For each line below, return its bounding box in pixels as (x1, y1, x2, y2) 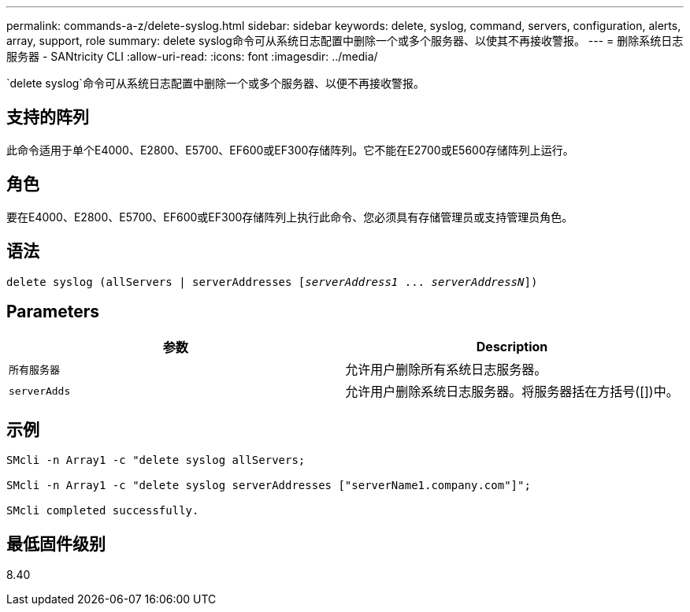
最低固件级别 (6, 533, 106, 554)
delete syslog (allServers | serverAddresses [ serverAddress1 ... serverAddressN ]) (6, 275, 538, 288)
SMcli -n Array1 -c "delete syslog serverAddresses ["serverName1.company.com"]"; (6, 479, 531, 492)
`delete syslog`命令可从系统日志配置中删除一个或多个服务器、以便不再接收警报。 (6, 76, 425, 90)
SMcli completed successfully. (6, 504, 199, 517)
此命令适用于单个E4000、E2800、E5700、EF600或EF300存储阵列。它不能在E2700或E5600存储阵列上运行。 (6, 143, 574, 157)
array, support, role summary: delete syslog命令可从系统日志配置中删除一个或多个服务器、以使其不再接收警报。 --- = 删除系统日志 (6, 34, 684, 47)
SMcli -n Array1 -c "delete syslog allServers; (6, 454, 306, 467)
